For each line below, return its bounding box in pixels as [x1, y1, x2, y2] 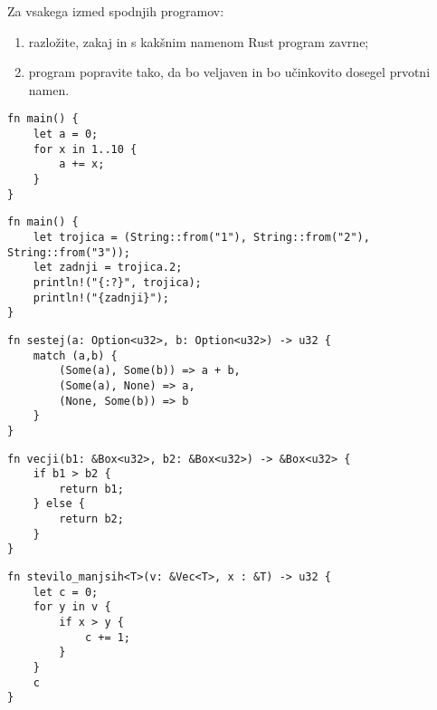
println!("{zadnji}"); [33, 291, 169, 304]
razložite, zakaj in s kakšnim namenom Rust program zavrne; [28, 32, 369, 51]
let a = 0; [33, 128, 99, 141]
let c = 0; [33, 585, 99, 599]
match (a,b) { [33, 349, 118, 362]
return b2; [59, 513, 124, 526]
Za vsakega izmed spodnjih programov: [7, 2, 224, 20]
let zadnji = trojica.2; [33, 261, 183, 274]
